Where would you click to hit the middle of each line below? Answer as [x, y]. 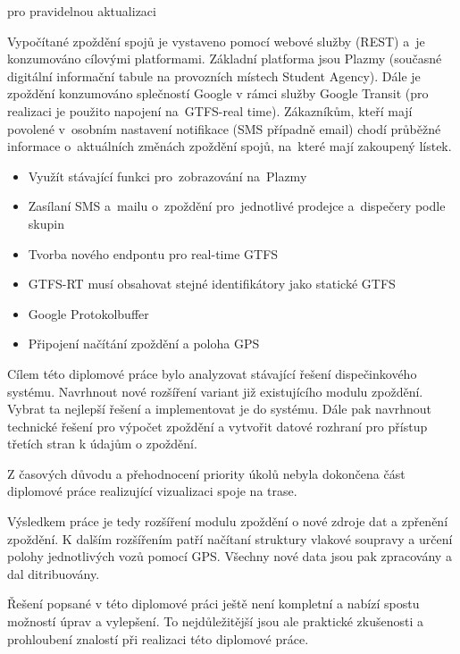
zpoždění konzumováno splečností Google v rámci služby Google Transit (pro [218, 93]
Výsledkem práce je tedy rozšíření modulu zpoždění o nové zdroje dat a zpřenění [228, 521]
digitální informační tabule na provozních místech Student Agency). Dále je [214, 75]
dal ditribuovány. [54, 573]
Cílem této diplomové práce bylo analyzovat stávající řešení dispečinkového [212, 373]
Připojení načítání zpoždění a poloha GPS [144, 344]
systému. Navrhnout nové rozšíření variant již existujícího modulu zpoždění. [215, 391]
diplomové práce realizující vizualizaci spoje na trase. [152, 491]
